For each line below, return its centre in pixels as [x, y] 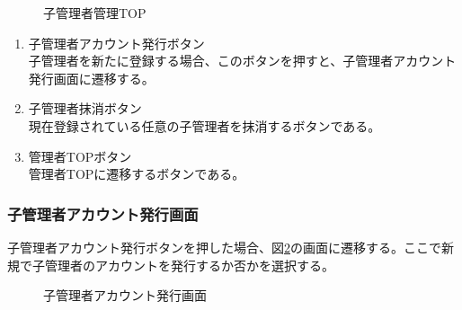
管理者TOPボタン [80, 156]
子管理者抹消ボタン [85, 108]
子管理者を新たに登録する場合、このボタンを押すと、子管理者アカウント [242, 61]
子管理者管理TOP [95, 13]
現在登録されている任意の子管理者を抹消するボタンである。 [204, 125]
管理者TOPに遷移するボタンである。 [137, 174]
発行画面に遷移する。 [91, 78]
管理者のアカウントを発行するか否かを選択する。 [189, 265]
